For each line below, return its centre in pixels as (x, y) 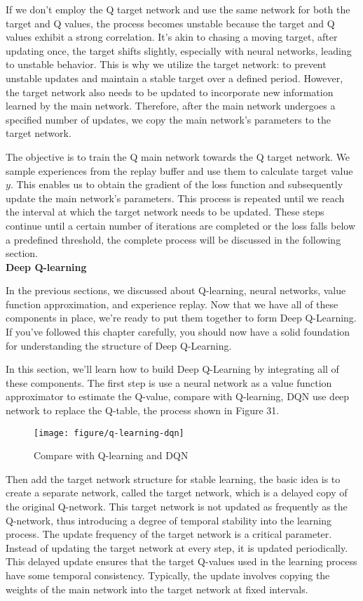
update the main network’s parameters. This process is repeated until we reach (175, 198)
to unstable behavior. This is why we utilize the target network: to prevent (166, 64)
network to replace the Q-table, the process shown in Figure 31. (143, 410)
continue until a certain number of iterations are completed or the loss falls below (181, 225)
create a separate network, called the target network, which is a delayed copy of (177, 493)
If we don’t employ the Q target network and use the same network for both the (178, 9)
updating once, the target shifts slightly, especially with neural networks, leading (179, 50)
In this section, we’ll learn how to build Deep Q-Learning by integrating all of (172, 369)
